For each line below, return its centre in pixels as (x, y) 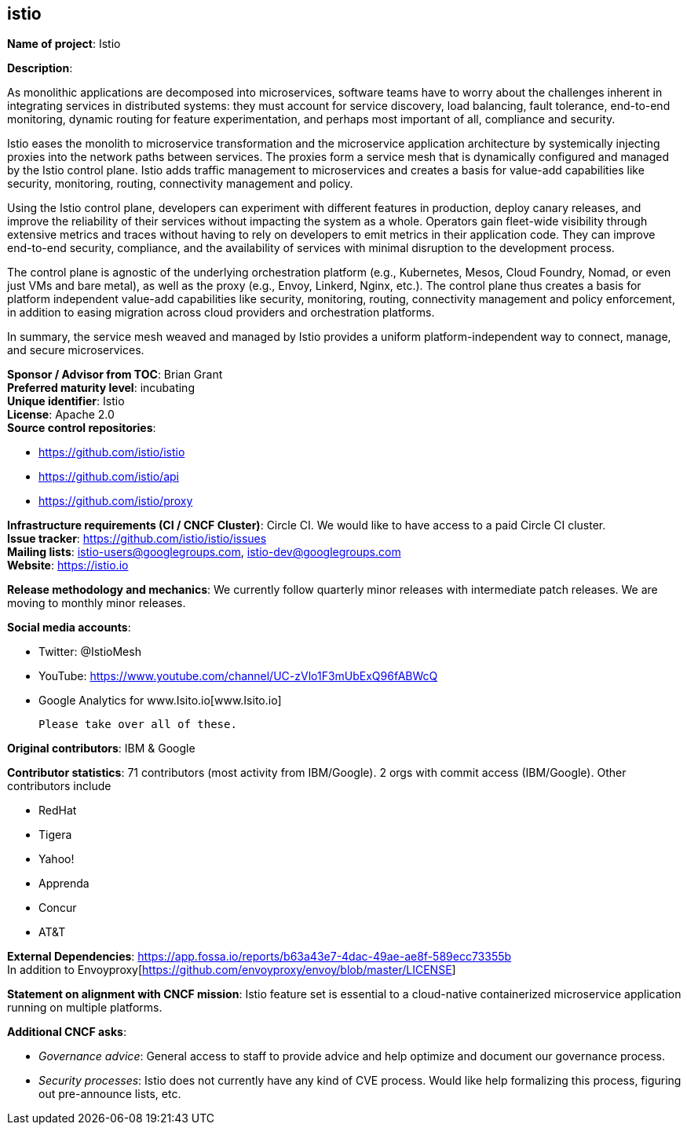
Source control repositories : (82, 428)
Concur (58, 908)
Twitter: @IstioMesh (90, 652)
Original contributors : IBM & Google (101, 749)
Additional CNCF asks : (67, 1032)
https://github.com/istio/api (109, 477)
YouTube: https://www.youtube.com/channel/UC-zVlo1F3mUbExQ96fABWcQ (238, 676)
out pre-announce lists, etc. (110, 1094)
